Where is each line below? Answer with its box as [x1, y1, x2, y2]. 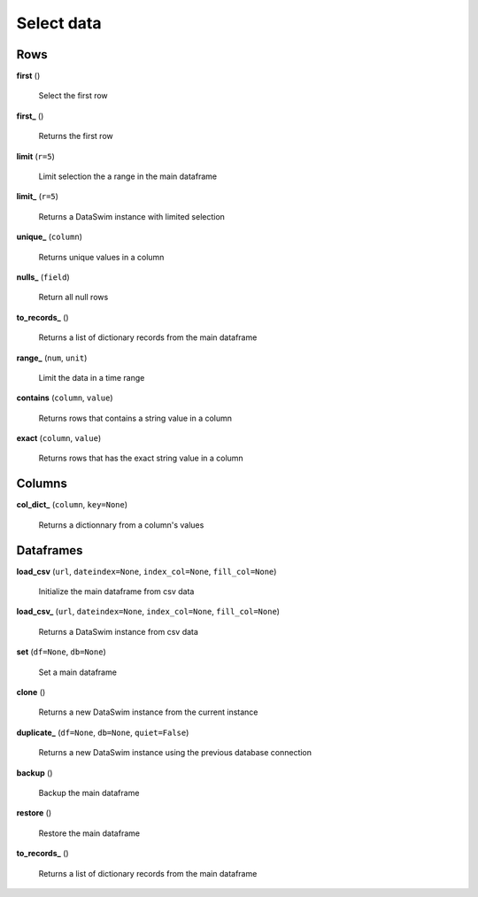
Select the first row [38, 90, 108, 101]
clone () [16, 687, 46, 698]
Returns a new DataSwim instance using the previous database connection [38, 747, 312, 758]
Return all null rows [38, 292, 109, 303]
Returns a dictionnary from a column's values [38, 519, 204, 530]
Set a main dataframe [38, 667, 117, 677]
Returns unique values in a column [38, 251, 165, 262]
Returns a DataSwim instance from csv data [38, 626, 199, 637]
